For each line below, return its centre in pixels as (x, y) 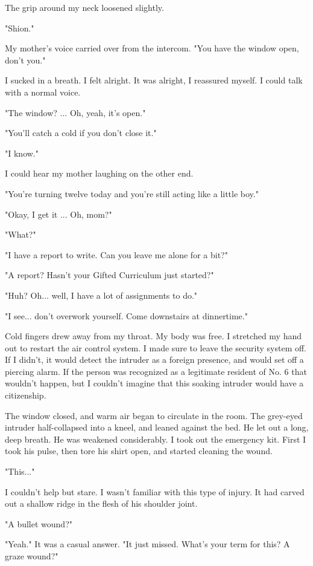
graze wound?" (32, 556)
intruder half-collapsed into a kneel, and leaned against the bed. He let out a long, (157, 427)
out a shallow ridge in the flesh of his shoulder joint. (101, 503)
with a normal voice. (43, 92)
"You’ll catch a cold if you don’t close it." (81, 133)
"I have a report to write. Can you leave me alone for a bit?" (116, 254)
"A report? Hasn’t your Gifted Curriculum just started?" (109, 275)
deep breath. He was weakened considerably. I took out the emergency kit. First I (156, 439)
